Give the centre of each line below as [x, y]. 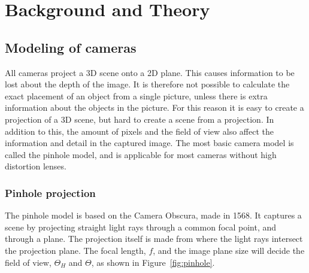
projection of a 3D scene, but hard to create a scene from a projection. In [140, 119]
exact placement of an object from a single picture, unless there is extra [136, 95]
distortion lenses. [36, 166]
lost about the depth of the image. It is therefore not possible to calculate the [147, 84]
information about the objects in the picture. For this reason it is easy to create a [154, 107]
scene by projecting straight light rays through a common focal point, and [141, 227]
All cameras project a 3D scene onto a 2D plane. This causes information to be [150, 72]
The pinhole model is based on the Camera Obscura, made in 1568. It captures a [153, 215]
